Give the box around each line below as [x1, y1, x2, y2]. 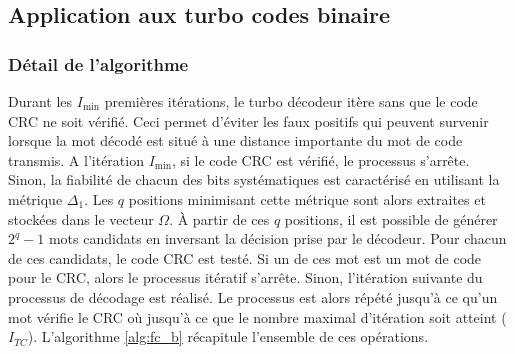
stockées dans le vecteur [8, 208, 154, 229]
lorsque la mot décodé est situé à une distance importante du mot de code [8, 130, 463, 151]
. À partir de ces [169, 208, 270, 229]
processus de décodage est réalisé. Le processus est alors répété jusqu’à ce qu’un [8, 286, 498, 307]
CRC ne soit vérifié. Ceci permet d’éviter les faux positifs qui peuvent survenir [8, 110, 489, 131]
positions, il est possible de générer [284, 208, 498, 229]
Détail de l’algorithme [8, 51, 189, 76]
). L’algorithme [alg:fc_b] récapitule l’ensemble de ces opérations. [27, 326, 429, 347]
